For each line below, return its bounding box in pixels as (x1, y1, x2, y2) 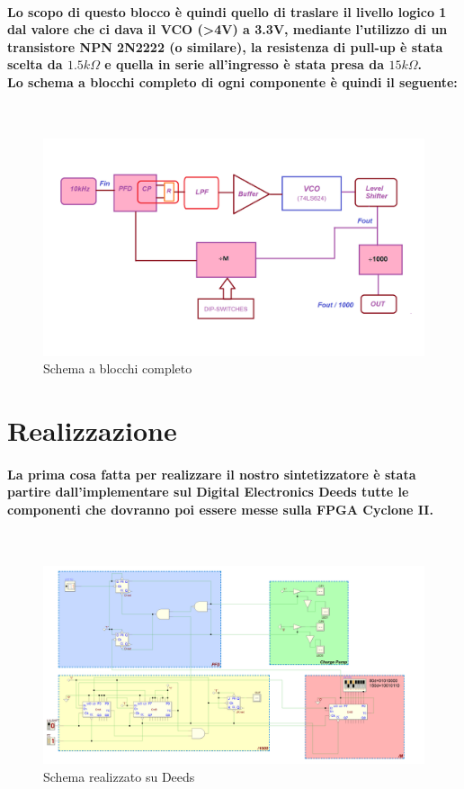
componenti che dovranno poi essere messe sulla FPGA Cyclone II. (7, 499, 433, 518)
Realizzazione (7, 411, 177, 448)
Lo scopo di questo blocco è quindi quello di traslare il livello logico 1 (7, 2, 447, 21)
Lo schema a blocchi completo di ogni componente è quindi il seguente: (7, 72, 458, 91)
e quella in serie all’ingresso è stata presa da (104, 55, 385, 74)
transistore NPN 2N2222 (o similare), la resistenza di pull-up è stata (7, 37, 443, 56)
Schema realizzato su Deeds (43, 767, 195, 785)
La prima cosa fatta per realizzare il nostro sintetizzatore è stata (7, 464, 416, 483)
